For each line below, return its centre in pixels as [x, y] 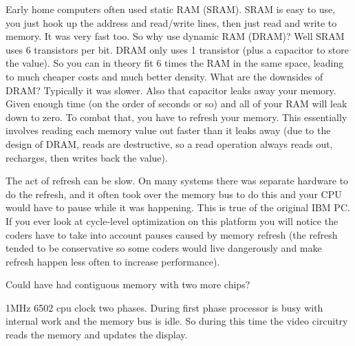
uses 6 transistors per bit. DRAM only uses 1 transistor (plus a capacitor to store [177, 49]
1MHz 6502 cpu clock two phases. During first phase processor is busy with [164, 307]
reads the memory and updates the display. [97, 335]
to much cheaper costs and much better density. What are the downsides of [164, 76]
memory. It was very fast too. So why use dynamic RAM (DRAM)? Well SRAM [175, 36]
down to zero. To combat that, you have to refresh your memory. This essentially [176, 117]
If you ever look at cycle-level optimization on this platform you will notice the [172, 220]
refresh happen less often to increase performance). [113, 261]
